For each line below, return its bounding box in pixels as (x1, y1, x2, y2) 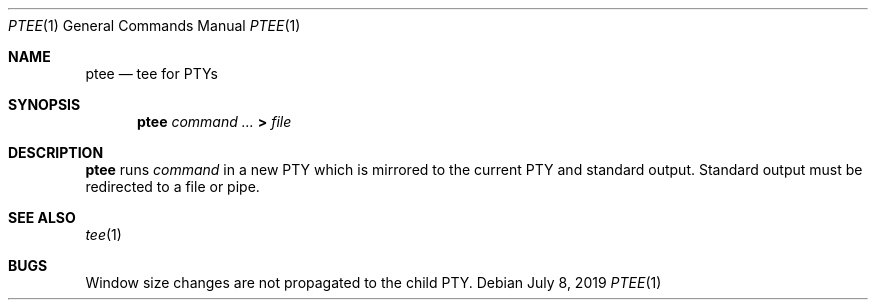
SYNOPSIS (8, 96, 81, 113)
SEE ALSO (8, 209, 76, 226)
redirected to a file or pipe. (85, 178, 260, 195)
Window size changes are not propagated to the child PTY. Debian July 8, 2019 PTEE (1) (85, 274, 662, 291)
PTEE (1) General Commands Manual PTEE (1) (8, 17, 301, 34)
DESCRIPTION (8, 144, 104, 161)
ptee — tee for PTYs (85, 65, 218, 82)
